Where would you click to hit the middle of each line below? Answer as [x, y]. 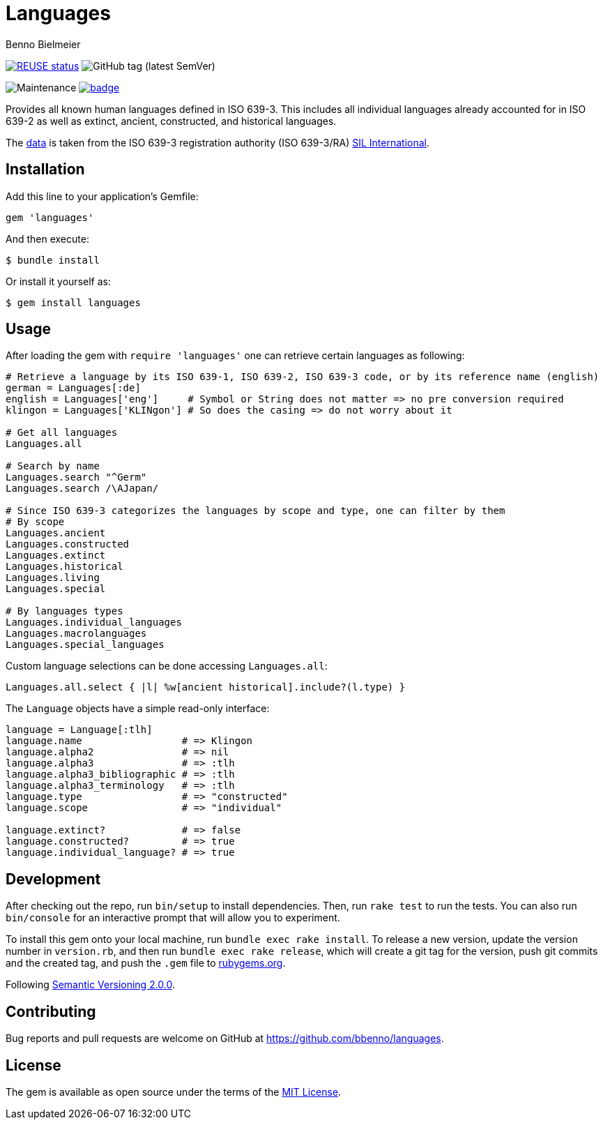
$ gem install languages [73, 302]
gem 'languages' [50, 217]
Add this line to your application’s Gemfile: [102, 196]
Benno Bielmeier [43, 44]
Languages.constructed [68, 544]
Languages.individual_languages [94, 622]
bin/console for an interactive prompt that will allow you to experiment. [173, 918]
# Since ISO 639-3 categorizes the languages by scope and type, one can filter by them [255, 511]
